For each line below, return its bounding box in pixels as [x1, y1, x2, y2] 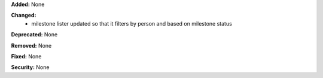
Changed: [11, 12, 36, 19]
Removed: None [11, 42, 52, 49]
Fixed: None [11, 52, 42, 60]
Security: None [11, 64, 50, 71]
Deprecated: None [11, 31, 58, 38]
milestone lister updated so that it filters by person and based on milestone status [31, 20, 233, 27]
